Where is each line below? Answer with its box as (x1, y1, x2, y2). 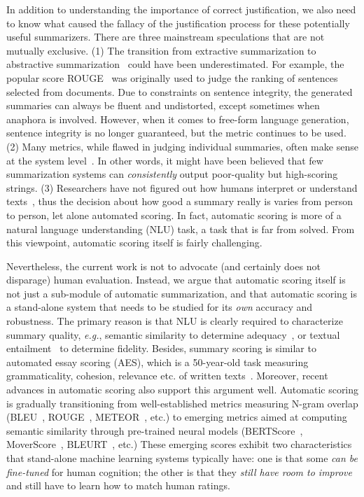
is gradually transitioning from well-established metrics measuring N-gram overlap (6, 395, 358, 410)
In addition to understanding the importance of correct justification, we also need (6, 2, 356, 16)
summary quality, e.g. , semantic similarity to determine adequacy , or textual (6, 327, 340, 342)
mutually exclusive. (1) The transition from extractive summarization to (6, 43, 316, 57)
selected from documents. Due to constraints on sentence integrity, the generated (6, 84, 353, 99)
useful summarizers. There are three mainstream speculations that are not (6, 29, 325, 44)
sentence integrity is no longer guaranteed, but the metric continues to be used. (6, 125, 346, 140)
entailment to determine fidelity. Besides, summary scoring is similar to (6, 341, 316, 356)
